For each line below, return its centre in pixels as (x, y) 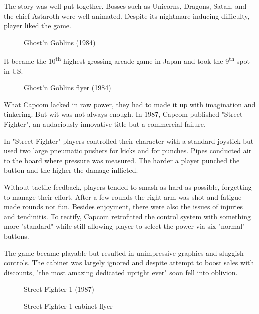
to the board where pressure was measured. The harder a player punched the (122, 160)
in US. (14, 71)
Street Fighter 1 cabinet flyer (68, 305)
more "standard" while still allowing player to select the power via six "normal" (125, 226)
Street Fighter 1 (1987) (59, 289)
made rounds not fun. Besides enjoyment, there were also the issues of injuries (124, 206)
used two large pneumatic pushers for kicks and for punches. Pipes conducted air (128, 151)
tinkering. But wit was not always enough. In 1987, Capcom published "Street (123, 114)
